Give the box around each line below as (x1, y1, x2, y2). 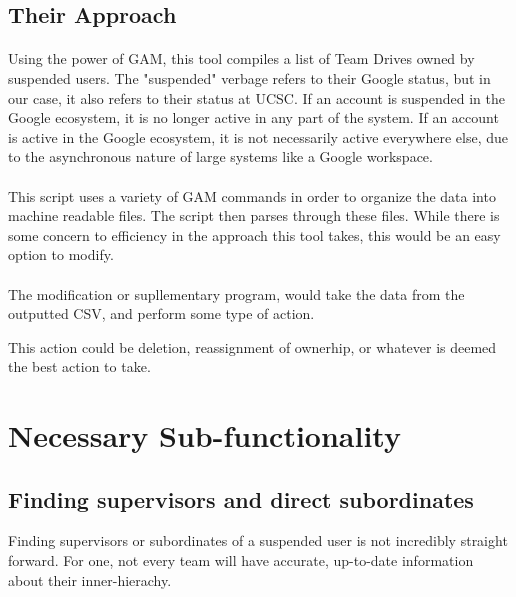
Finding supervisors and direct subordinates (8, 483, 474, 514)
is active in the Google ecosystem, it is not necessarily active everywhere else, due (8, 126, 508, 147)
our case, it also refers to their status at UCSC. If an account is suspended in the (8, 87, 505, 108)
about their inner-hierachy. (8, 569, 172, 590)
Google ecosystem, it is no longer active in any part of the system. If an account (8, 107, 499, 128)
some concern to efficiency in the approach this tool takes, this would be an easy (8, 224, 501, 245)
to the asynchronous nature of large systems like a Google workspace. (8, 146, 433, 167)
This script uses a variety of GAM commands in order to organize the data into (8, 185, 496, 206)
